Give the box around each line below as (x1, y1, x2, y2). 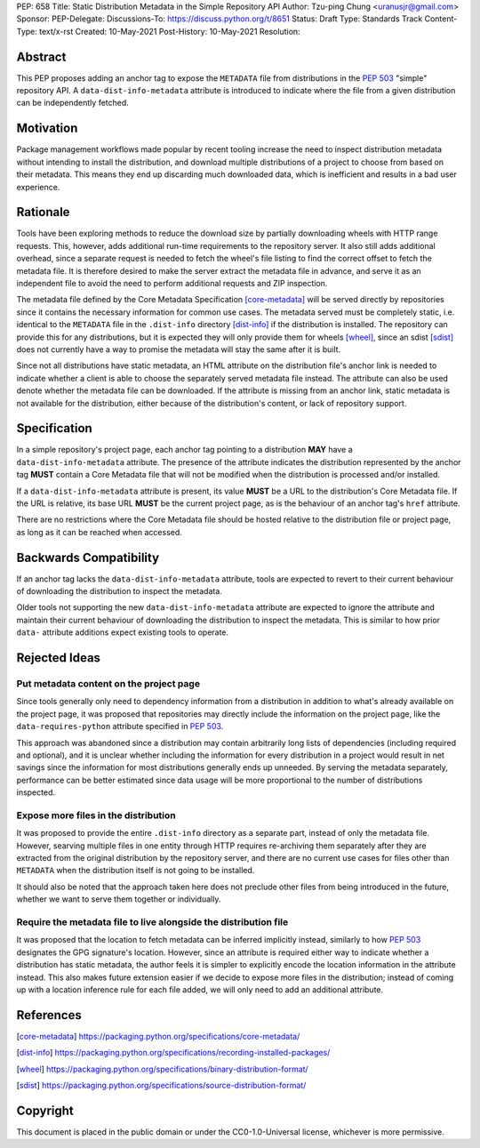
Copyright (16, 1103, 75, 1118)
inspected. (16, 787, 55, 798)
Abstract (16, 49, 67, 64)
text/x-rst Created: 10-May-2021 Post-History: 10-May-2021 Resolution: (38, 26, 301, 36)
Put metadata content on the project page (16, 678, 200, 690)
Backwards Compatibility (16, 550, 160, 565)
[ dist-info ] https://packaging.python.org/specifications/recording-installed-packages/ (16, 1048, 331, 1058)
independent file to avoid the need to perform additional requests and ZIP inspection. (16, 278, 328, 289)
